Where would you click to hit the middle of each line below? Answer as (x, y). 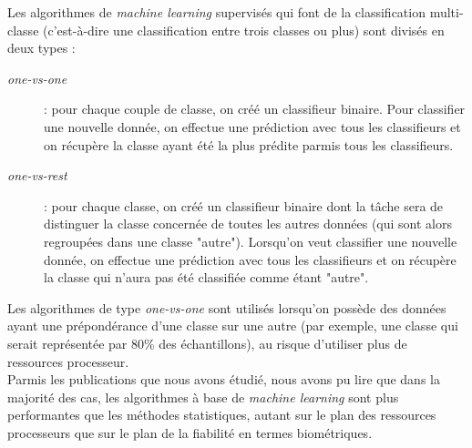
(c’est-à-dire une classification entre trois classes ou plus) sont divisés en (244, 30)
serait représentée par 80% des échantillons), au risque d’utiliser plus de (207, 343)
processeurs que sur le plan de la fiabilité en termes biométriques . (190, 432)
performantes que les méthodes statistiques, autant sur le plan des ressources (222, 415)
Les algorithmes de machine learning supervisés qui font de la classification (216, 12)
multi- (446, 12)
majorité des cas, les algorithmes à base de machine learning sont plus (203, 397)
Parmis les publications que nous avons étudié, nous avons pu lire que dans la (224, 379)
